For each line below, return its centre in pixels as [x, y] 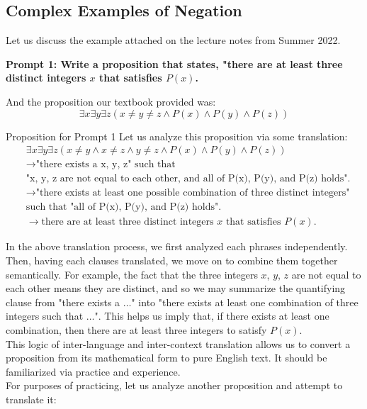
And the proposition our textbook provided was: [111, 101]
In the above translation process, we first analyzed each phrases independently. [177, 246]
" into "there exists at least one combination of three [245, 302]
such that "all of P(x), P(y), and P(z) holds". [124, 207]
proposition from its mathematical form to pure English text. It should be [166, 358]
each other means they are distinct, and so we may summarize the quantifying [176, 288]
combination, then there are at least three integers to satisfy [136, 329]
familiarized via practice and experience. [93, 371]
